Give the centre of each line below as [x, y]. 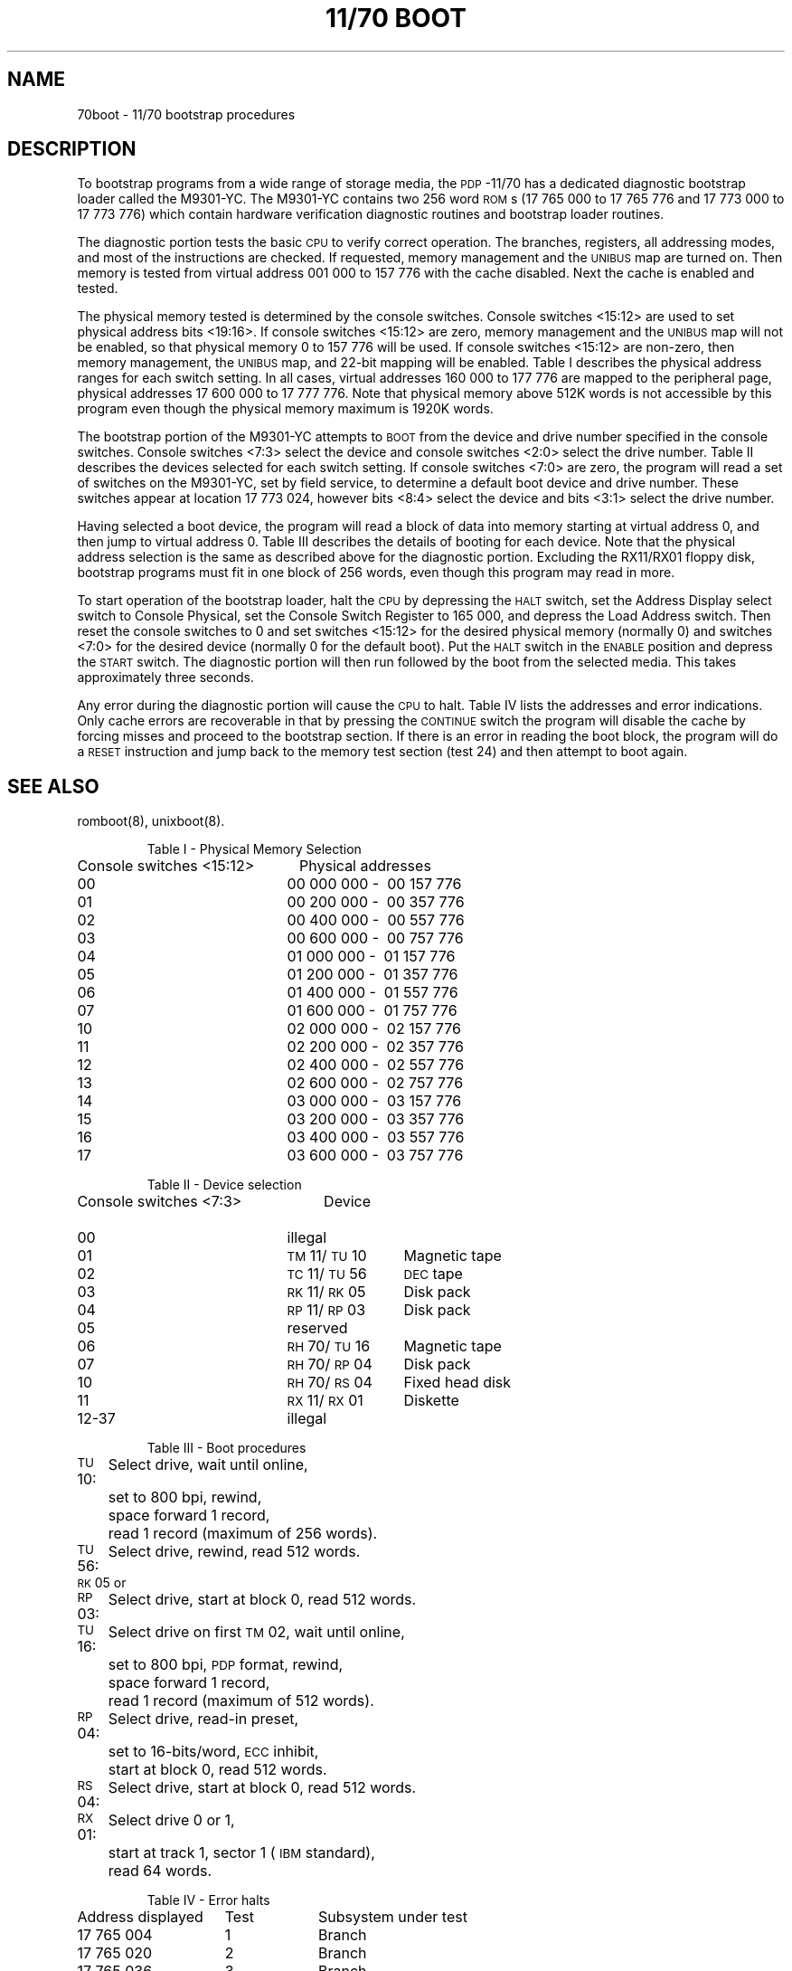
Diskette [431, 1401]
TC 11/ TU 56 [327, 1274]
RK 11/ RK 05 [326, 1292]
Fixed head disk [457, 1383]
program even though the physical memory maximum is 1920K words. [285, 409]
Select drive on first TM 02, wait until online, [256, 1632]
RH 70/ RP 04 [330, 1365]
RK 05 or [102, 1583]
